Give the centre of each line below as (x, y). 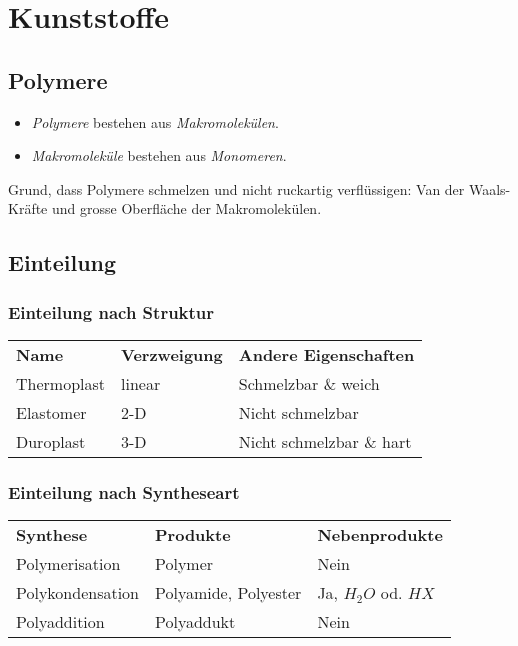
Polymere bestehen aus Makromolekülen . (155, 121)
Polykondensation (78, 593)
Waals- (489, 188)
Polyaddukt (195, 622)
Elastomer (51, 412)
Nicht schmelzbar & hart (325, 441)
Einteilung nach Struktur (111, 311)
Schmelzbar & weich (309, 383)
